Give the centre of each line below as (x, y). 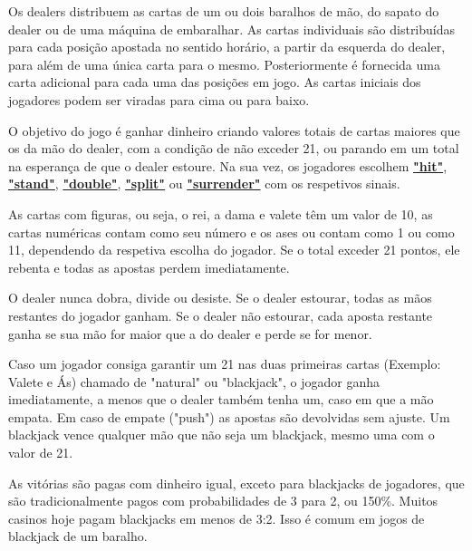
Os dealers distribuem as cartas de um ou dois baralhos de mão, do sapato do (224, 11)
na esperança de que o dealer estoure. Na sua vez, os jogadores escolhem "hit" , (228, 165)
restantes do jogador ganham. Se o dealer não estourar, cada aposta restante (221, 315)
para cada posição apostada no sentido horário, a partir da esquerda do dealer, (227, 47)
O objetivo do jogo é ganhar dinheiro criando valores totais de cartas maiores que (234, 130)
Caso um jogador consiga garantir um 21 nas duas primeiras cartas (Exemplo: (225, 364)
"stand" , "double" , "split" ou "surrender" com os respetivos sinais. (204, 184)
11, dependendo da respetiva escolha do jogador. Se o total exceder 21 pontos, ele (234, 250)
